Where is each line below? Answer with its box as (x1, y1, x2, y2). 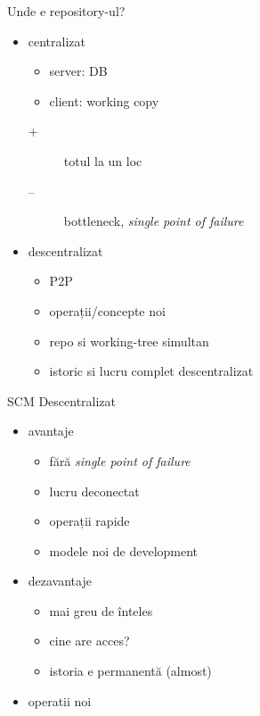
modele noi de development (49, 541, 199, 560)
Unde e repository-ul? (7, 2, 126, 20)
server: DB (49, 62, 108, 80)
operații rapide (49, 512, 130, 530)
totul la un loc (63, 151, 142, 170)
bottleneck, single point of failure (63, 212, 244, 230)
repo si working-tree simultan (49, 331, 209, 350)
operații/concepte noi (49, 301, 166, 320)
